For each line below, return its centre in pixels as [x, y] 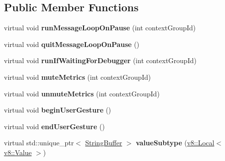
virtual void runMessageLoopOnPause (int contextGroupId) [100, 28]
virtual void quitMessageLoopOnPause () [72, 44]
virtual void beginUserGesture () [58, 110]
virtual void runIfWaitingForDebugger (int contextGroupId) [100, 60]
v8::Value [18, 152]
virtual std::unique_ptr [39, 143]
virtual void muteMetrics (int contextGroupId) [77, 77]
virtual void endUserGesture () [55, 126]
